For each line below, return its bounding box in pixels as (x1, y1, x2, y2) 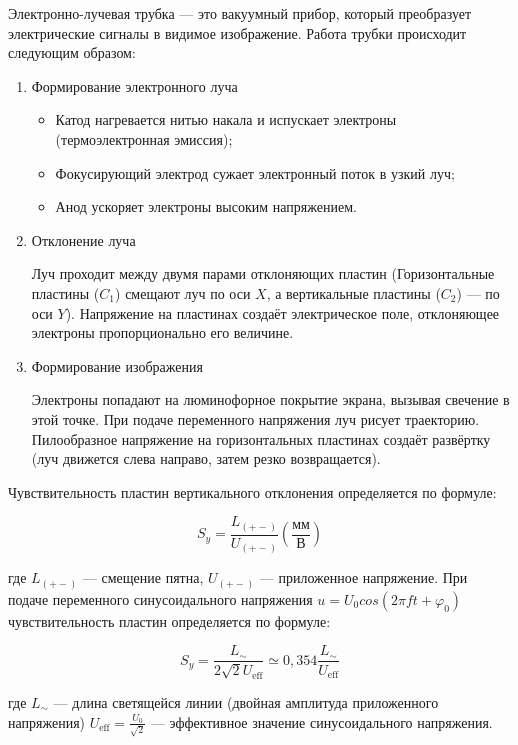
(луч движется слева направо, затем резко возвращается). (31, 448, 381, 469)
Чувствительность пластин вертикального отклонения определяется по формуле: (8, 481, 497, 502)
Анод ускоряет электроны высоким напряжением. (55, 196, 357, 217)
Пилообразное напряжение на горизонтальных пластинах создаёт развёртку (31, 428, 491, 449)
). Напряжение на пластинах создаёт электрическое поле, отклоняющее (65, 302, 500, 323)
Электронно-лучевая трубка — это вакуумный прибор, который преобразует (8, 3, 472, 23)
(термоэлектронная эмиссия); (55, 128, 233, 149)
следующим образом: (8, 42, 136, 63)
